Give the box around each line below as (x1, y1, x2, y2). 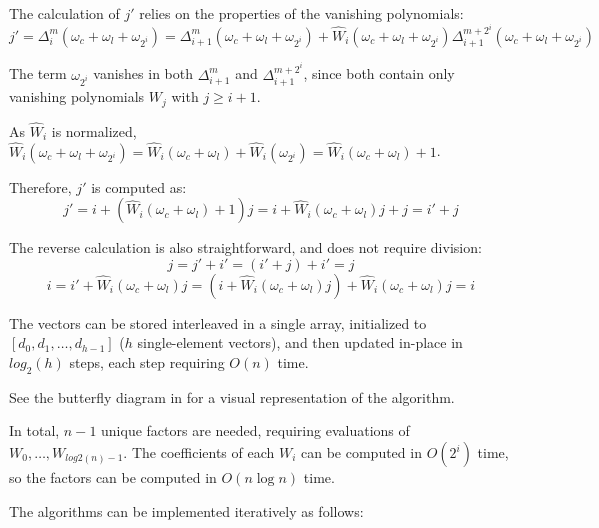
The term (9, 63, 67, 84)
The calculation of (9, 3, 120, 23)
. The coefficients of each (123, 442, 275, 463)
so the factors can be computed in (9, 467, 217, 488)
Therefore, (9, 176, 72, 197)
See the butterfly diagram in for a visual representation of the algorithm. (9, 386, 455, 407)
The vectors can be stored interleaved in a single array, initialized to (9, 312, 427, 333)
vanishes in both (93, 63, 194, 84)
